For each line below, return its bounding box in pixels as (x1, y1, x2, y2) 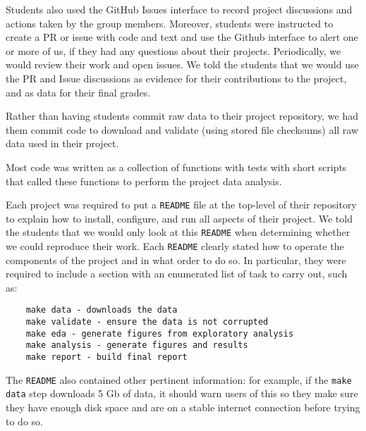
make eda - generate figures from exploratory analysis (25, 328, 294, 339)
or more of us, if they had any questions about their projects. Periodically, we (6, 43, 341, 58)
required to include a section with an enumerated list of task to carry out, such (6, 266, 348, 281)
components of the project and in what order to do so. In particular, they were (6, 252, 346, 267)
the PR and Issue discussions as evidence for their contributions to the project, (6, 70, 347, 85)
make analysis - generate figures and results (25, 340, 248, 351)
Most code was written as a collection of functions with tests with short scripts (6, 159, 347, 174)
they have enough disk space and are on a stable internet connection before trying (6, 400, 360, 415)
